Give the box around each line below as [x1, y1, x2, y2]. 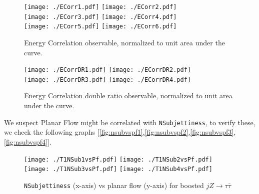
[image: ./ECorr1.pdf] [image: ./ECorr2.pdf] [24, 3, 177, 10]
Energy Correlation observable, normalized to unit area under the [24, 37, 225, 47]
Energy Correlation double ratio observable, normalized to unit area [24, 90, 232, 101]
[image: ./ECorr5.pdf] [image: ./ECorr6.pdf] [24, 23, 177, 30]
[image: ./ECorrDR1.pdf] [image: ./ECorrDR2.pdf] [24, 66, 191, 74]
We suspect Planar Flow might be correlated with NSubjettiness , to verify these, [4, 117, 255, 127]
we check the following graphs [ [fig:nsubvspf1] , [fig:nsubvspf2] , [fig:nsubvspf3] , [4, 127, 236, 137]
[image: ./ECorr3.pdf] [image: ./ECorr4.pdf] [24, 13, 177, 20]
